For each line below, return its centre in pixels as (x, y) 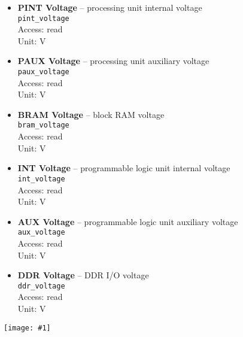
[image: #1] (27, 328)
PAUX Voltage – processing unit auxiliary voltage (113, 61)
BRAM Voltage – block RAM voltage (91, 114)
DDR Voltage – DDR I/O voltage (83, 275)
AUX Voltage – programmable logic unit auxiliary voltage (128, 221)
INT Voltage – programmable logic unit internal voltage (124, 168)
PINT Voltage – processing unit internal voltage (110, 7)
